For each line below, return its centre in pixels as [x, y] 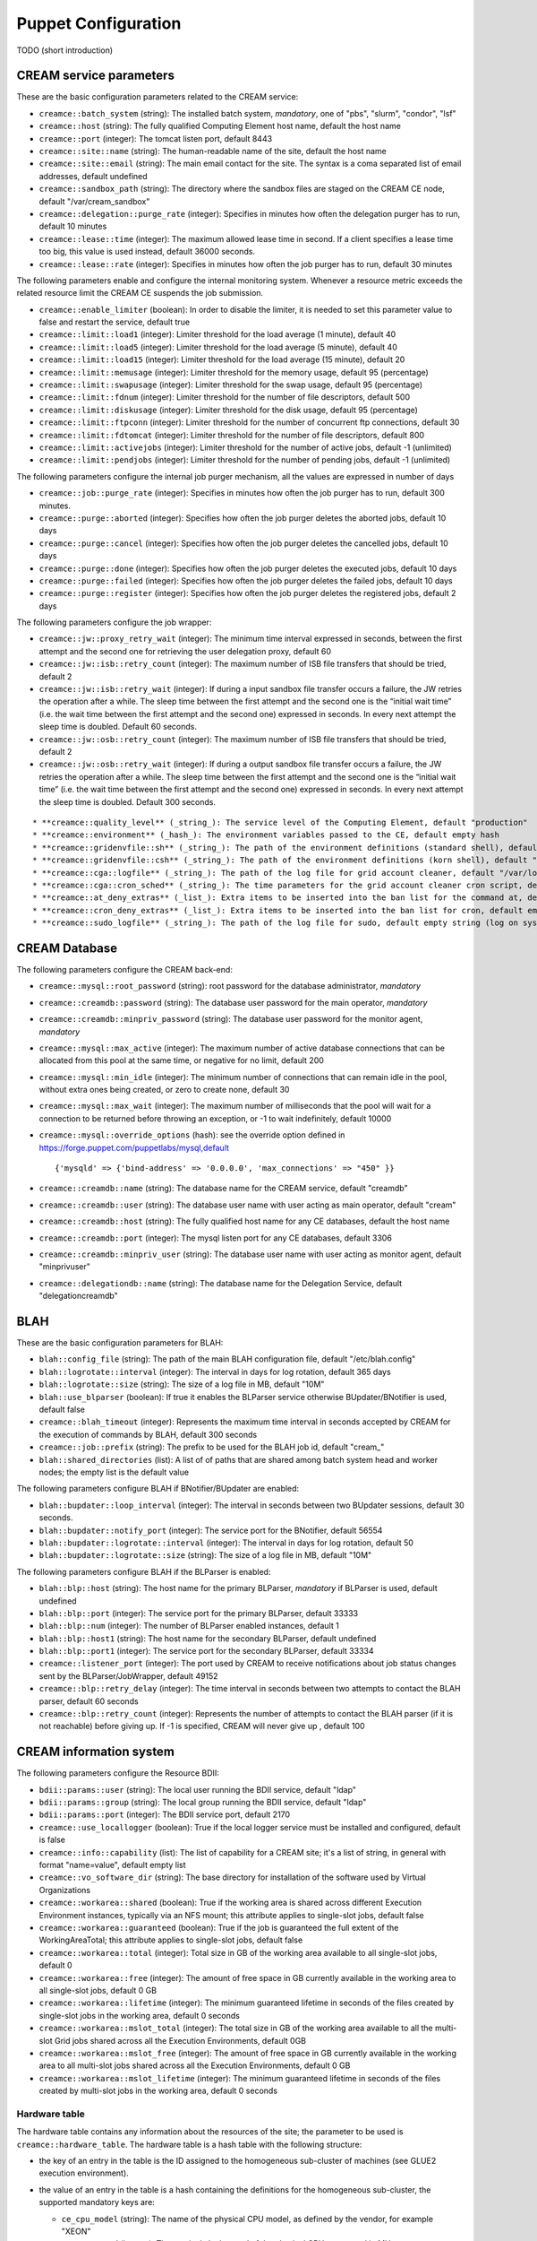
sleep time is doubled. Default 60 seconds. [118, 727]
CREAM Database [67, 948]
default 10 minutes [73, 226]
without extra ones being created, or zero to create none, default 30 [164, 1090]
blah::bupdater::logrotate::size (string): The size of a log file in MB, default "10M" [205, 1555]
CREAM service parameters [95, 76]
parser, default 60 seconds [89, 1701]
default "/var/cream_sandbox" [94, 201]
